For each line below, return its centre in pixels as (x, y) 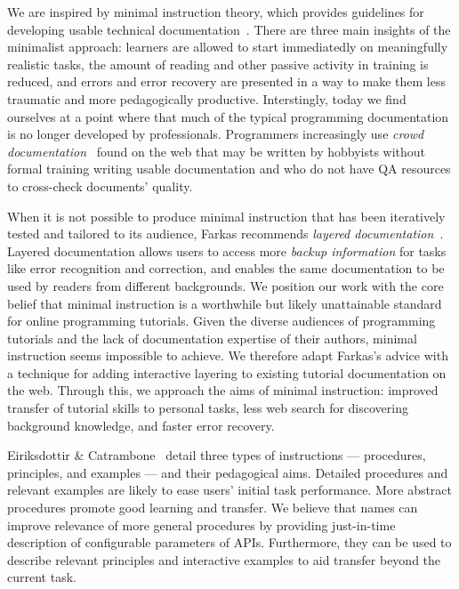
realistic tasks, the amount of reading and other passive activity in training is (218, 64)
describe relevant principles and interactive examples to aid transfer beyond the (224, 559)
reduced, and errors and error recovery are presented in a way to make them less (227, 81)
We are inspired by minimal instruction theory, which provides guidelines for (216, 12)
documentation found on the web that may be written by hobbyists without (217, 151)
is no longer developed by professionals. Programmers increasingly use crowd (216, 134)
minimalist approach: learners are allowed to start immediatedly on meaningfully (228, 47)
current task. (42, 577)
